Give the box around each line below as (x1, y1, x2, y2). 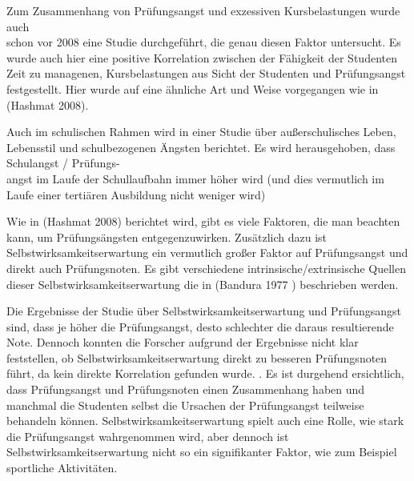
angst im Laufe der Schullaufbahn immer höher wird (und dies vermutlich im (6, 170, 384, 186)
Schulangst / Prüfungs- (6, 154, 120, 171)
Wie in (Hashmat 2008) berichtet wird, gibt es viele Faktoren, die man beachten (6, 213, 400, 230)
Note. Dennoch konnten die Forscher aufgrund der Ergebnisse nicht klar (6, 334, 359, 351)
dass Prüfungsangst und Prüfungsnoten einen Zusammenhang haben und (6, 381, 365, 398)
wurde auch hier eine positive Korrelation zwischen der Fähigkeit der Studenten (6, 49, 397, 66)
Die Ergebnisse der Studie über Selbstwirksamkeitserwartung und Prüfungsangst (6, 303, 402, 319)
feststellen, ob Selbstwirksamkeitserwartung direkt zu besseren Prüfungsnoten (6, 349, 388, 366)
